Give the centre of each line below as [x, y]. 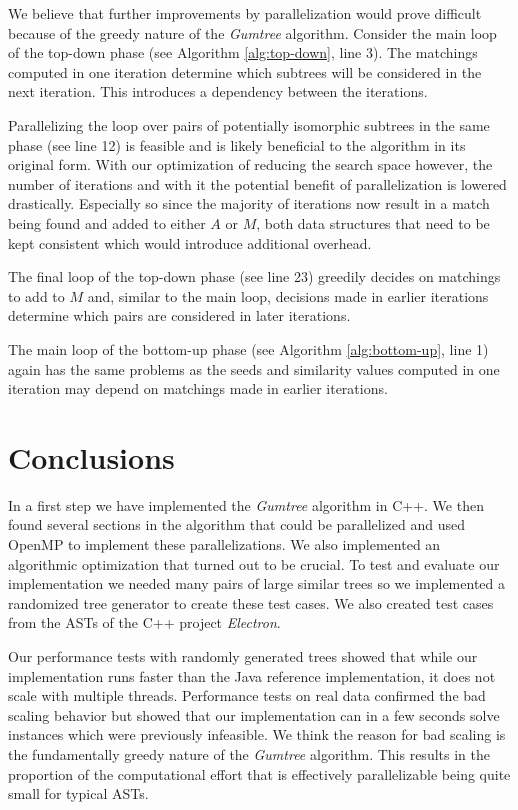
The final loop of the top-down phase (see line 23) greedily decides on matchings [254, 276]
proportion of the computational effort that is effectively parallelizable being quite [259, 773]
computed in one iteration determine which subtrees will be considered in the [245, 71]
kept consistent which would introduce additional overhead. [190, 242]
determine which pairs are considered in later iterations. [179, 315]
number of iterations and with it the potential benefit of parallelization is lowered [257, 183]
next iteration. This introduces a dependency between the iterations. [218, 91]
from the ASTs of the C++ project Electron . [144, 622]
